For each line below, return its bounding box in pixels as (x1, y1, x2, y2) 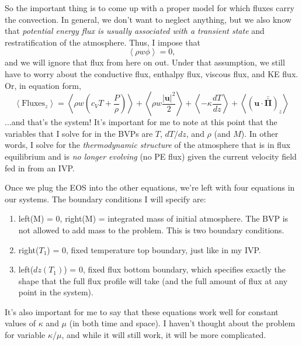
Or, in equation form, (5, 79, 81, 91)
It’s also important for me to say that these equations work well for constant (5, 305, 279, 318)
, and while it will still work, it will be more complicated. (61, 329, 266, 341)
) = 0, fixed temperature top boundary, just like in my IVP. (47, 243, 261, 256)
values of (5, 317, 36, 329)
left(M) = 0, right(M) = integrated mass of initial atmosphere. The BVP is (18, 212, 289, 225)
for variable (5, 329, 46, 341)
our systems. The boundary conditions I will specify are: (5, 192, 206, 205)
